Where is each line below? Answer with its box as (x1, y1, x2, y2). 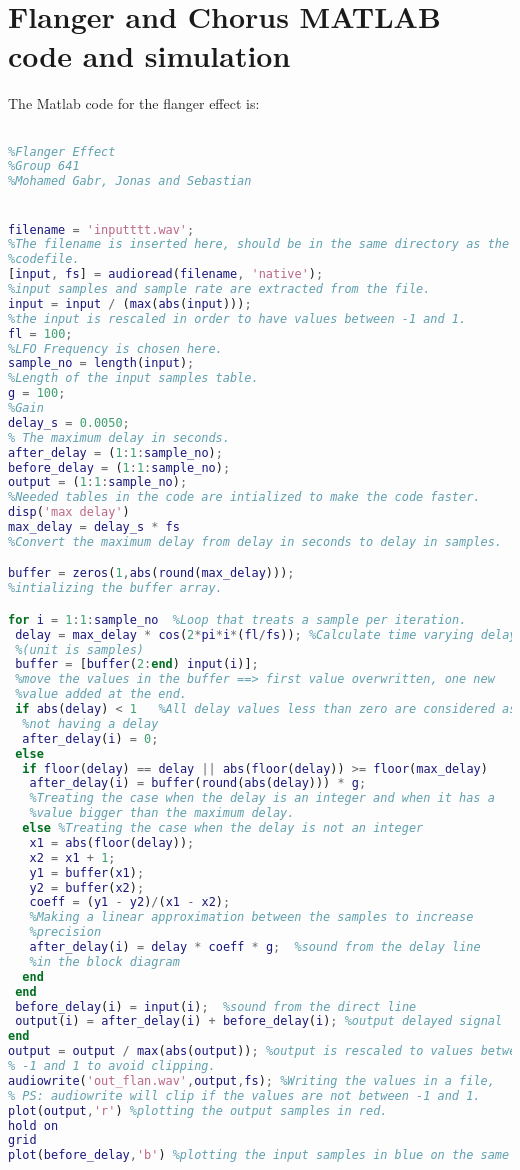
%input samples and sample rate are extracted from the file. (8, 282, 431, 296)
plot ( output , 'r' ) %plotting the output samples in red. (8, 1103, 388, 1118)
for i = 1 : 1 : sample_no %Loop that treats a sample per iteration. (8, 612, 467, 627)
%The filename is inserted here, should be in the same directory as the (8, 237, 510, 252)
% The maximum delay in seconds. (8, 430, 230, 445)
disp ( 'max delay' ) (8, 505, 130, 520)
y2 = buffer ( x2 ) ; (29, 880, 145, 895)
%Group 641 (8, 159, 80, 174)
